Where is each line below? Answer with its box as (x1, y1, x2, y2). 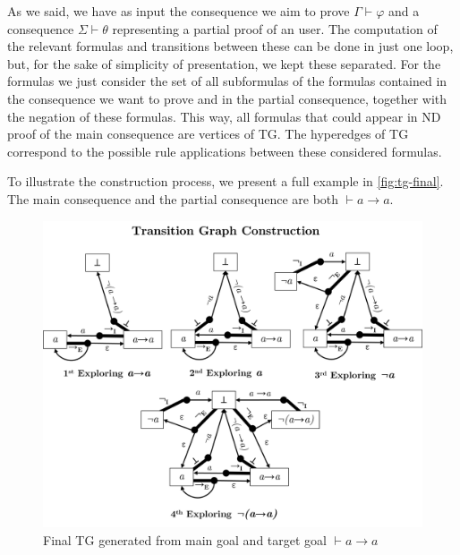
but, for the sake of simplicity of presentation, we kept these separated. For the (7, 54, 441, 73)
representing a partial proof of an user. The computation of (112, 19, 438, 38)
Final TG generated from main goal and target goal (43, 530, 327, 549)
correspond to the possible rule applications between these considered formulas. (7, 141, 442, 160)
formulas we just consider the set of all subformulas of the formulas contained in (7, 72, 447, 90)
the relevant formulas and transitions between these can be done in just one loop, (7, 37, 454, 55)
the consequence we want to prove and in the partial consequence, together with (7, 89, 447, 107)
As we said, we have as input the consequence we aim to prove (7, 2, 350, 20)
